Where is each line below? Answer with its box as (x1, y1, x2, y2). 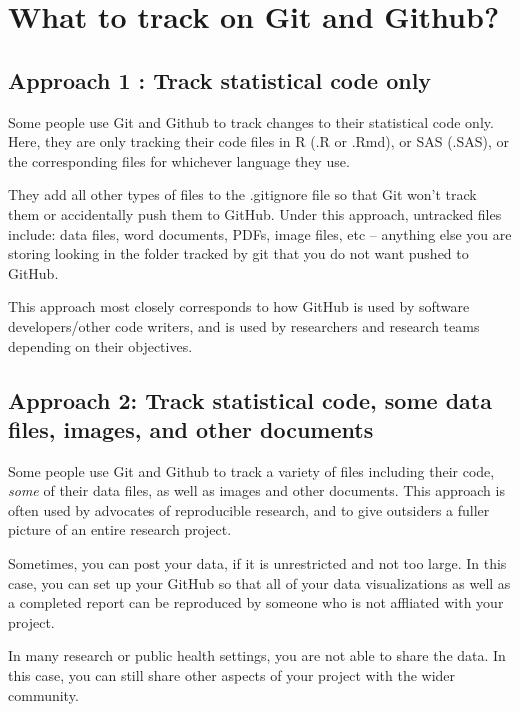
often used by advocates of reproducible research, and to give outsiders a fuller (8, 499, 490, 520)
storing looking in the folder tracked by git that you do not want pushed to (8, 243, 469, 264)
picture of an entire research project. (8, 519, 232, 540)
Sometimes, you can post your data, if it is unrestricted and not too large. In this (8, 553, 507, 574)
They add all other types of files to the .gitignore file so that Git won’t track (8, 184, 477, 205)
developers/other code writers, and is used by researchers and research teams (8, 315, 480, 336)
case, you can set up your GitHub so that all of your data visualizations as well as (8, 572, 511, 593)
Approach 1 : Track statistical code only (8, 64, 432, 95)
